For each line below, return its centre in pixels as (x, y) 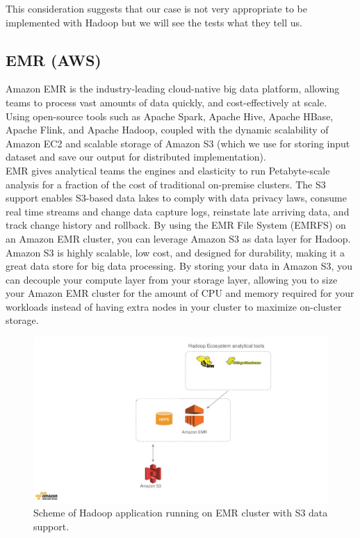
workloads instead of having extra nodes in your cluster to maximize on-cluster (174, 306)
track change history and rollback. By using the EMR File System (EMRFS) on (176, 225)
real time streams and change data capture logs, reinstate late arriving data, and (178, 211)
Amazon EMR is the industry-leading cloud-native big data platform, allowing (173, 89)
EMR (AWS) (54, 59)
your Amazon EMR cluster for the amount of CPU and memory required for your (180, 293)
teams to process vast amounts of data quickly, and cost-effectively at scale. (166, 102)
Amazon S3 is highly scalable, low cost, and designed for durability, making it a (175, 252)
